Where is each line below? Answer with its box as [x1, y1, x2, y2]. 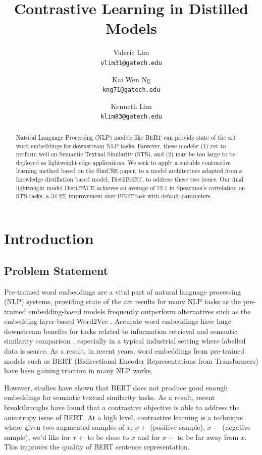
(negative [222, 422, 251, 432]
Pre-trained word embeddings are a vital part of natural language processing [4, 286, 241, 297]
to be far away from [177, 431, 239, 442]
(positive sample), [150, 422, 205, 432]
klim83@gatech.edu [100, 113, 162, 121]
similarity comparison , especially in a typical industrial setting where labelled [4, 335, 246, 346]
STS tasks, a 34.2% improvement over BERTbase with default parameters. [16, 192, 213, 200]
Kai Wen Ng [112, 74, 150, 84]
